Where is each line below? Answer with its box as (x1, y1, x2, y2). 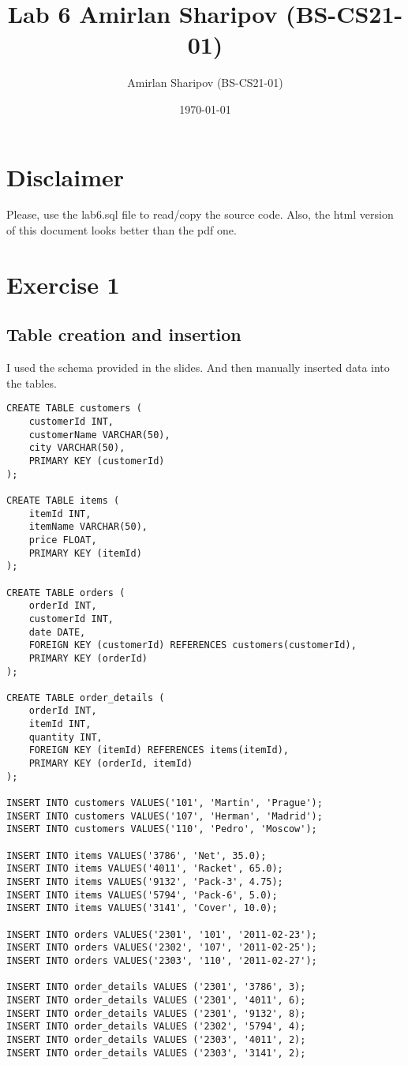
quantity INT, (28, 731, 103, 743)
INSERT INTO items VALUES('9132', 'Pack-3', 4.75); (6, 876, 283, 888)
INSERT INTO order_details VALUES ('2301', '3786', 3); (6, 981, 306, 993)
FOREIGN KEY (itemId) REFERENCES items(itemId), (28, 744, 289, 756)
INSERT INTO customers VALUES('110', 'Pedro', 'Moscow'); (6, 823, 317, 835)
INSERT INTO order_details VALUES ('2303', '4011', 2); (6, 1033, 306, 1045)
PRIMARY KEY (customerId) (28, 456, 165, 467)
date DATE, (28, 626, 86, 638)
